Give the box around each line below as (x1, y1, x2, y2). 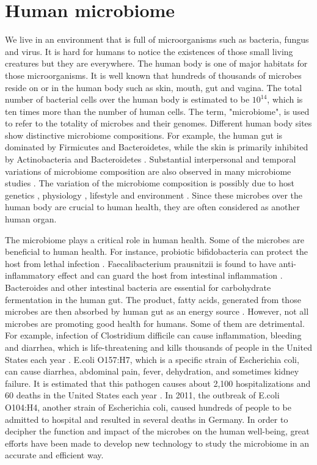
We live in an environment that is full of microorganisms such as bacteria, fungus (5, 33, 309, 46)
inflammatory (5, 269, 56, 282)
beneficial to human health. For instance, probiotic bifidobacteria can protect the (5, 245, 308, 258)
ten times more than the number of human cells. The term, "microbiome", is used (5, 104, 310, 117)
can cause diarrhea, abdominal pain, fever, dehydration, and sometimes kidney (5, 365, 299, 378)
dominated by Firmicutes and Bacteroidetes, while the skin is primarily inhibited (5, 141, 308, 153)
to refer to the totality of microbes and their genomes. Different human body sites (5, 117, 312, 130)
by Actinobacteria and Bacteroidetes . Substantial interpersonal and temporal (5, 153, 296, 166)
